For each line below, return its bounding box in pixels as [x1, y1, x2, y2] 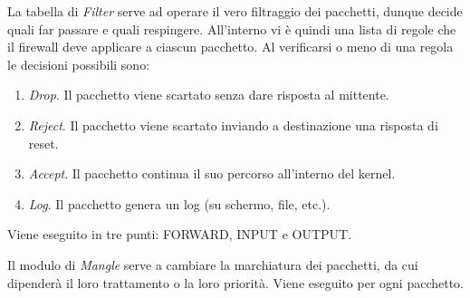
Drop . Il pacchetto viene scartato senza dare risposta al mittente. [28, 85, 389, 104]
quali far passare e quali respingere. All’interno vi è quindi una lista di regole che [7, 19, 456, 38]
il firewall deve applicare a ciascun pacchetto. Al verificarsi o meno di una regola [7, 37, 454, 56]
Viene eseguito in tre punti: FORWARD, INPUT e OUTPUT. [7, 225, 352, 244]
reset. [28, 133, 59, 152]
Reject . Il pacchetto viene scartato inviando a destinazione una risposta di [28, 115, 438, 134]
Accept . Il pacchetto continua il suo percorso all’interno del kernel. [28, 164, 396, 183]
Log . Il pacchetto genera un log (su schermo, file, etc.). [28, 194, 331, 213]
